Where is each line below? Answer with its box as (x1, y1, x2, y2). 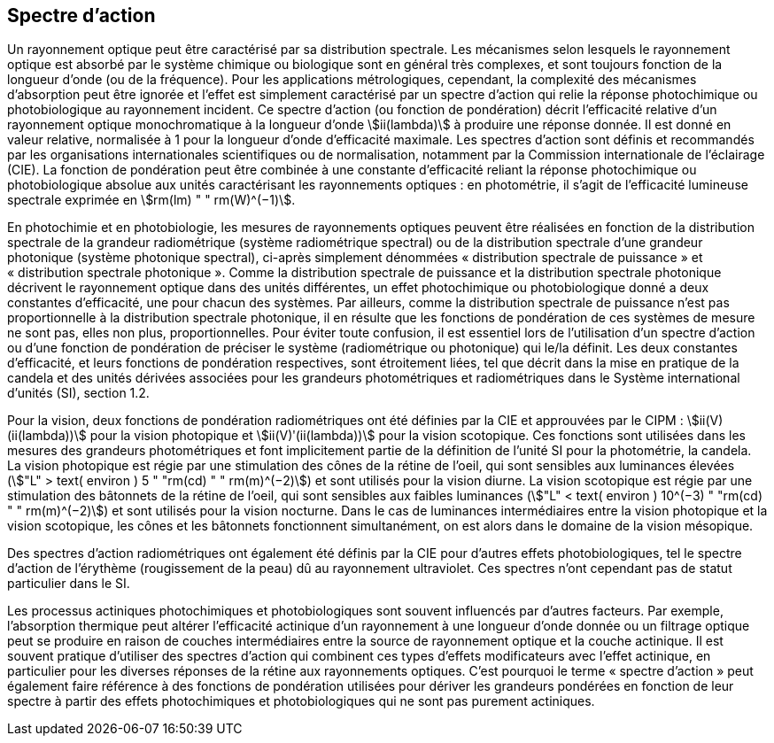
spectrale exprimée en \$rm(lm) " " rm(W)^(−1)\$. (7, 192, 296, 208)
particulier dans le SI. (7, 576, 130, 592)
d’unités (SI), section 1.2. (7, 385, 150, 401)
